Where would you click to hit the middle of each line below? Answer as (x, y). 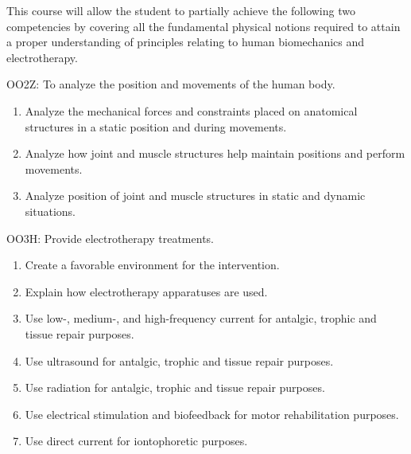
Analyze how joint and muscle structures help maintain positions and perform (215, 153)
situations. (50, 211)
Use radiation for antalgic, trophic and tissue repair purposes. (175, 387)
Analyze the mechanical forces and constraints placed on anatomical (191, 110)
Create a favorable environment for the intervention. (152, 265)
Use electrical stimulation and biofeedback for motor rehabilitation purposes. (212, 414)
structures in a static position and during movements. (156, 126)
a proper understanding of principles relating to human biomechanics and (186, 42)
